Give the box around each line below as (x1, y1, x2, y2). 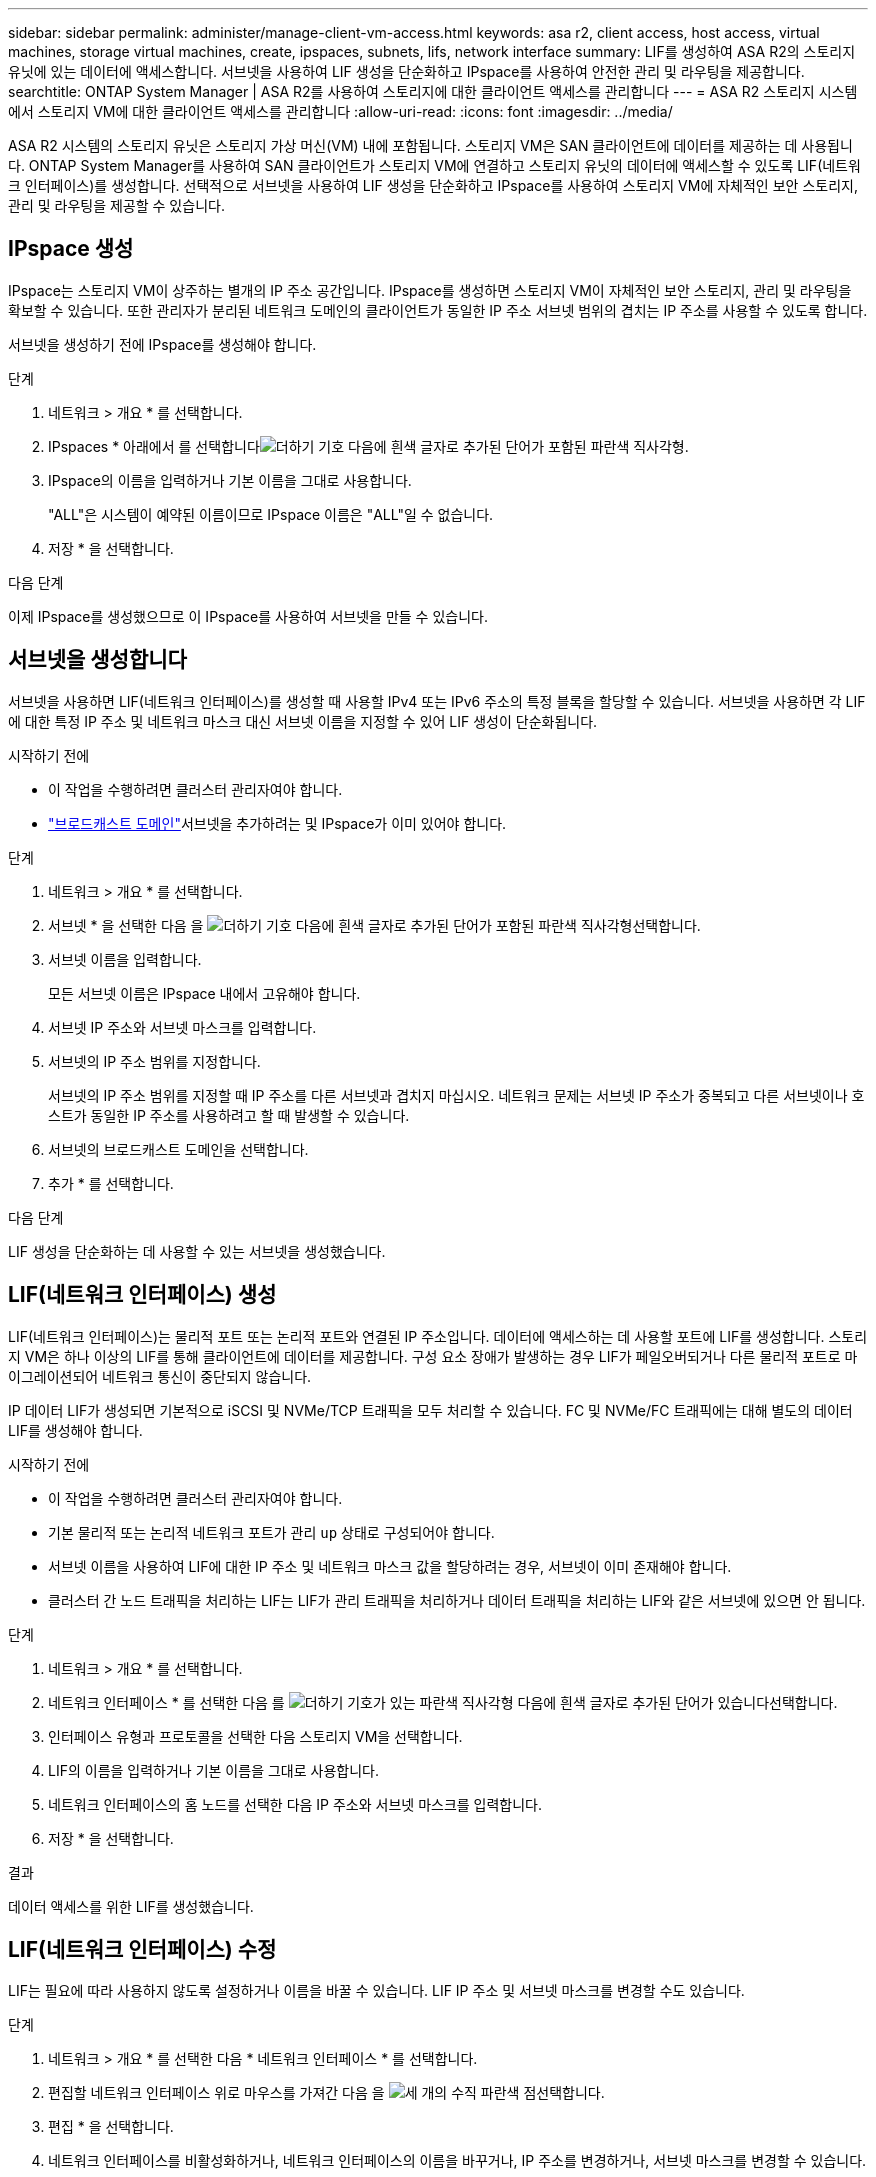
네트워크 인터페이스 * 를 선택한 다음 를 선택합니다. (48, 1693, 838, 1711)
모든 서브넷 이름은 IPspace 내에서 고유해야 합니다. (48, 984, 361, 1002)
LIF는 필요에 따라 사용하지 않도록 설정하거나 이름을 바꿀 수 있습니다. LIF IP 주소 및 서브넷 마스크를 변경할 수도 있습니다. (8, 1982, 745, 2000)
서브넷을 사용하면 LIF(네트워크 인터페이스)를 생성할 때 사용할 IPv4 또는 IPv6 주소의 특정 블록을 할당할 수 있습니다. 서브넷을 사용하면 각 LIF (8, 692, 866, 710)
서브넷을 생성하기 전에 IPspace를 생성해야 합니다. (8, 335, 317, 353)
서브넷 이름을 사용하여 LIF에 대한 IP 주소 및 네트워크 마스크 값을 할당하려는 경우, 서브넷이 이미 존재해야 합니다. (48, 1557, 732, 1575)
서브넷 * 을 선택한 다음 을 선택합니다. (48, 916, 701, 934)
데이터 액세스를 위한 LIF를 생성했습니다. (8, 1897, 254, 1915)
